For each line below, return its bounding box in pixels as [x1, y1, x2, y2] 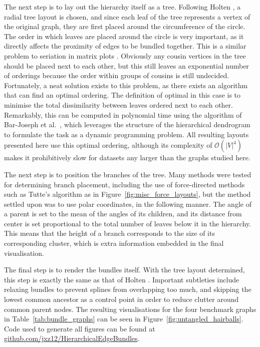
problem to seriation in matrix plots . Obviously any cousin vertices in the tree [4, 50, 246, 61]
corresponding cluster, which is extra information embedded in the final [4, 238, 224, 248]
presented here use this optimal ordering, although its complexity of [4, 140, 212, 150]
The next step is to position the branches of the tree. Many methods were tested [4, 169, 251, 179]
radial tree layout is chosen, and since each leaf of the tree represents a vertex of [4, 11, 250, 22]
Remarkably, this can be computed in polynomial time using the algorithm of [4, 109, 242, 120]
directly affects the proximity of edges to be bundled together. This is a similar [4, 41, 246, 51]
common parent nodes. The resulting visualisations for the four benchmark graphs [4, 303, 256, 314]
